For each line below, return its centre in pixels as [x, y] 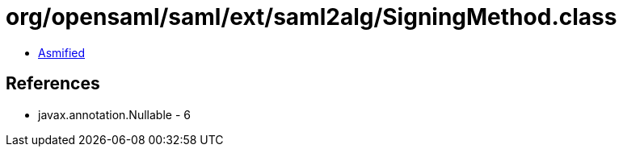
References [53, 84]
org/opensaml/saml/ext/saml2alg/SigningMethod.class [311, 17]
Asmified [62, 52]
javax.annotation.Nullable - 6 [114, 114]
